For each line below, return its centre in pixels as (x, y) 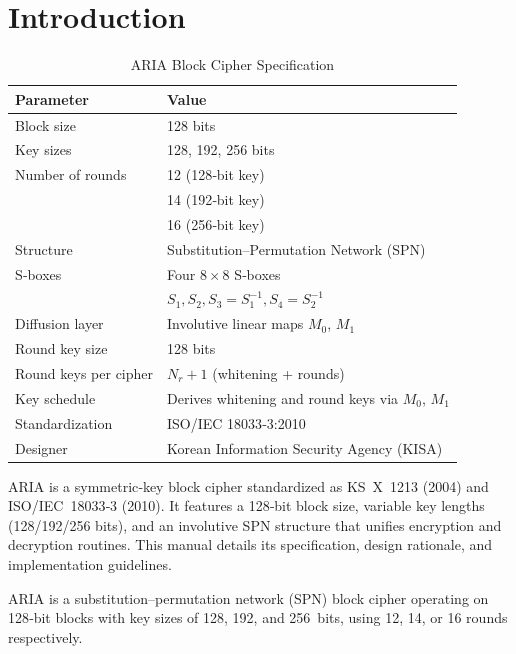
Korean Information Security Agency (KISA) (305, 447)
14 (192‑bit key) (216, 199)
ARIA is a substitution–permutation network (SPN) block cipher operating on (248, 597)
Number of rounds (71, 174)
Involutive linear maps (235, 323)
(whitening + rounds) (278, 373)
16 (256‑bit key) (216, 223)
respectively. (45, 636)
